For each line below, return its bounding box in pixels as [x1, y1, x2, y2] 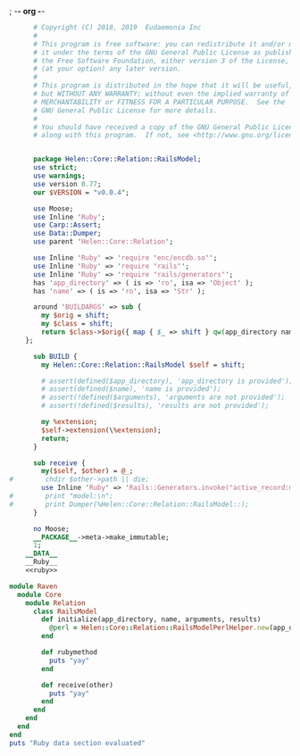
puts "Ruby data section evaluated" [9, 738, 146, 747]
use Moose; [32, 204, 74, 213]
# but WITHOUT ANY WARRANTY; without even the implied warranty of [32, 89, 290, 98]
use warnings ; [32, 171, 87, 180]
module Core [17, 590, 62, 599]
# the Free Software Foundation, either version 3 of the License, [32, 56, 290, 65]
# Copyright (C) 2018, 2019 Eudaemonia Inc [32, 23, 202, 32]
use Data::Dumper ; [32, 229, 102, 238]
